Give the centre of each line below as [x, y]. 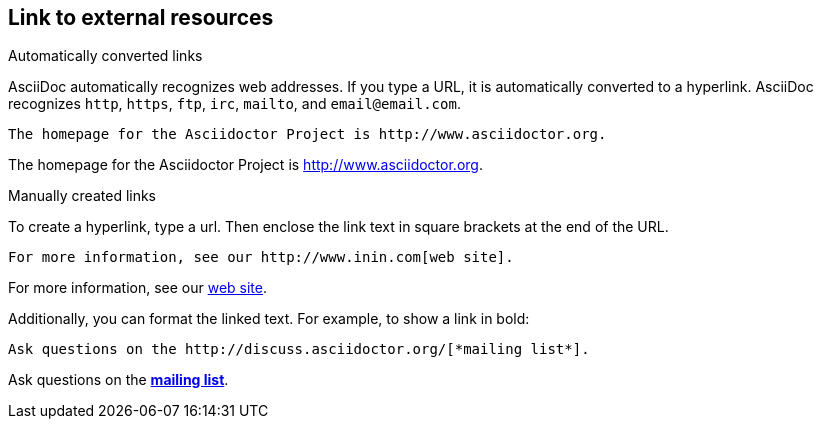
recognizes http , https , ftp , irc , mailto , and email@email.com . [234, 104]
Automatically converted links [105, 56]
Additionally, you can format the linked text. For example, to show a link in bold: [269, 319]
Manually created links [82, 196]
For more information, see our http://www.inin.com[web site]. [261, 257]
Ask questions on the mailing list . [118, 380]
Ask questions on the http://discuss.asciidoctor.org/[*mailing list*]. [299, 349]
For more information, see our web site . [138, 288]
